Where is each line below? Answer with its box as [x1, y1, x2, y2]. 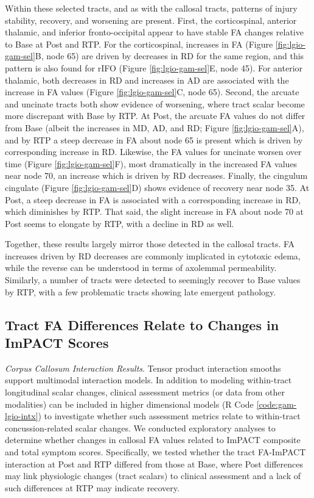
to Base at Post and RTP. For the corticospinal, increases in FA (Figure [5, 37, 273, 50]
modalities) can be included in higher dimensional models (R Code [5, 397, 254, 410]
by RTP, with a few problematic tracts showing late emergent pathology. [5, 285, 276, 298]
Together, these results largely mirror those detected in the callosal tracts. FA [5, 237, 295, 250]
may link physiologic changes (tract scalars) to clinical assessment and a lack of [5, 469, 301, 482]
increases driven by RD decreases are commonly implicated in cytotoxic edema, [5, 249, 301, 262]
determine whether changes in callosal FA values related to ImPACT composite [5, 433, 301, 446]
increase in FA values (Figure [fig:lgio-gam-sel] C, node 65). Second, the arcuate [5, 85, 299, 98]
